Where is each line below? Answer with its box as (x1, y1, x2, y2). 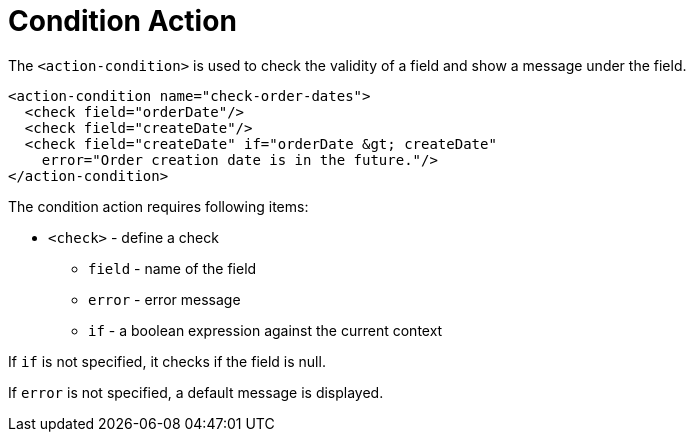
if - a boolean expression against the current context (88, 321, 443, 339)
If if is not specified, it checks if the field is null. (8, 352, 326, 370)
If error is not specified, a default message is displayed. (8, 383, 384, 401)
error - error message (88, 290, 241, 308)
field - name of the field (88, 259, 257, 277)
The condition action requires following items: (8, 197, 309, 215)
